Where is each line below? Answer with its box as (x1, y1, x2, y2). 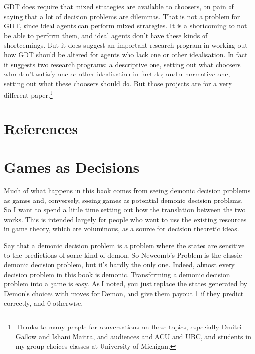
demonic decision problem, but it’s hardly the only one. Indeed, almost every (4, 259, 235, 270)
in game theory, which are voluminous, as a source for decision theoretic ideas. (4, 224, 239, 234)
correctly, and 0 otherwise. (4, 298, 83, 308)
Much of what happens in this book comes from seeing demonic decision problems (4, 185, 251, 196)
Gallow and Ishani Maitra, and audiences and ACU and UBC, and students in (15, 331, 251, 341)
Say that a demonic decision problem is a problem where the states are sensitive (4, 240, 245, 251)
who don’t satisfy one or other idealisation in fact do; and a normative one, (4, 69, 230, 79)
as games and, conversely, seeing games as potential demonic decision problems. (4, 195, 243, 205)
